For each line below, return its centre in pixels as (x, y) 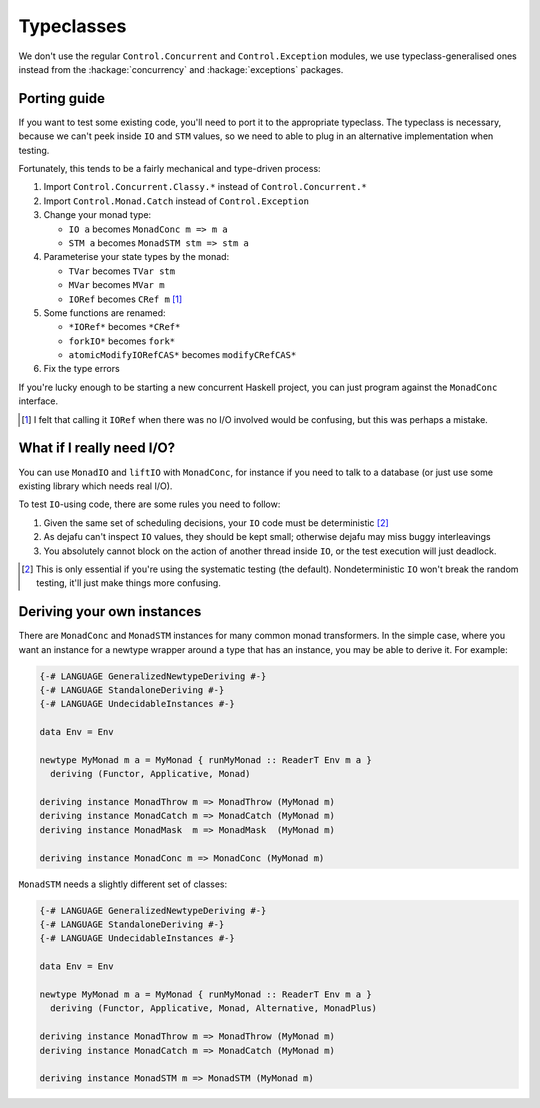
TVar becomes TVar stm (121, 271)
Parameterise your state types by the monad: (136, 257)
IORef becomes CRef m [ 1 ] (125, 299)
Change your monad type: (97, 215)
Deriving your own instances (110, 611)
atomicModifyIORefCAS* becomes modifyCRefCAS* (182, 355)
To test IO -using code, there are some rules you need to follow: (149, 504)
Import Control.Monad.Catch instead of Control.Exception (176, 201)
